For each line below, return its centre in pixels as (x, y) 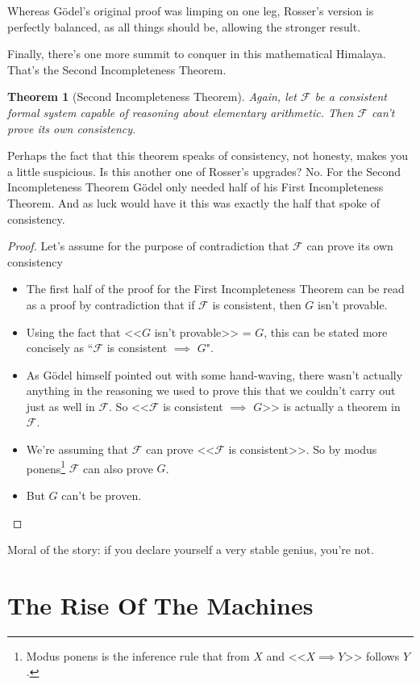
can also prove (118, 468)
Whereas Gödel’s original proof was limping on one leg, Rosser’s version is (191, 10)
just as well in (60, 406)
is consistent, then (257, 304)
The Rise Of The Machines (160, 604)
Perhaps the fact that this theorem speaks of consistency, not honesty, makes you (208, 155)
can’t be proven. (102, 495)
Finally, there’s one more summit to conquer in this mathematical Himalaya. (197, 54)
